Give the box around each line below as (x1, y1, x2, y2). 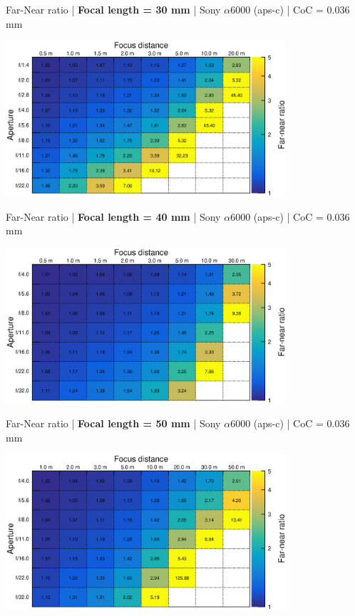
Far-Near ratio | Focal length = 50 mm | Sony (6, 416, 221, 431)
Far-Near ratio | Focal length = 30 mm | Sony (6, 2, 221, 16)
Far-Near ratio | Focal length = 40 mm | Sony (6, 209, 221, 224)
